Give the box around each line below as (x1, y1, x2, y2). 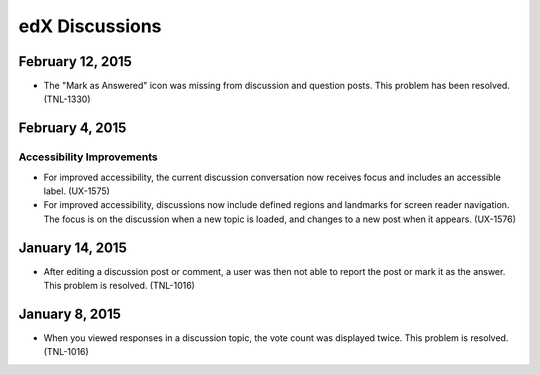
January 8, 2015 (18, 305, 122, 322)
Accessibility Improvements (18, 150, 159, 164)
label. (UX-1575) (43, 185, 110, 197)
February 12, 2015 (18, 53, 132, 70)
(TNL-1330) (43, 93, 91, 105)
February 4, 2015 (18, 120, 127, 137)
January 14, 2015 (18, 239, 127, 256)
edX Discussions (18, 15, 162, 37)
